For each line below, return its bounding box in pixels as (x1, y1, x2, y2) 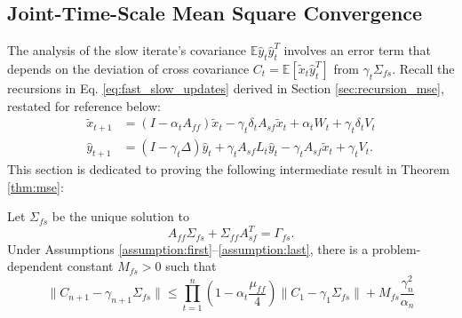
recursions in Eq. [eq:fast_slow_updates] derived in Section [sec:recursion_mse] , (7, 79, 444, 97)
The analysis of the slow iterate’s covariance (7, 41, 247, 60)
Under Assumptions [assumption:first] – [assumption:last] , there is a (7, 239, 369, 258)
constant (67, 257, 114, 275)
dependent (7, 257, 64, 275)
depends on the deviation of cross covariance (7, 60, 250, 77)
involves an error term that (283, 41, 432, 60)
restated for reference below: (7, 96, 161, 115)
